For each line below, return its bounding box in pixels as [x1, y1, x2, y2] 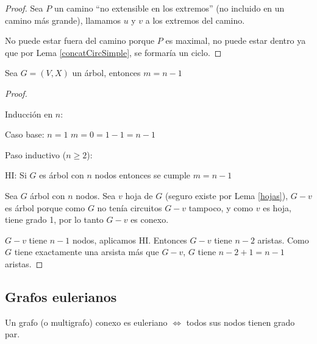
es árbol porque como [5, 201, 85, 214]
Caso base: [5, 128, 45, 141]
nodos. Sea [76, 189, 116, 202]
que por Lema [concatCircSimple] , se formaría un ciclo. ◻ [5, 46, 222, 58]
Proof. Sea [5, 2, 43, 14]
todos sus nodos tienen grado [186, 315, 295, 328]
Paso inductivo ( [5, 148, 66, 161]
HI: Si [5, 169, 27, 181]
